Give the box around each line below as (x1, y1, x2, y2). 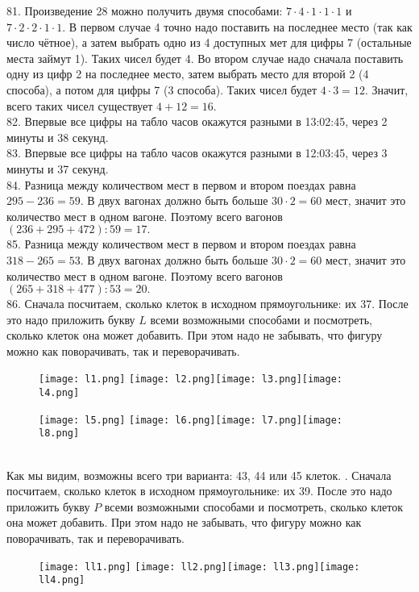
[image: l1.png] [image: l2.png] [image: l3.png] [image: (39, 373, 342, 386)
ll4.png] (39, 574, 85, 586)
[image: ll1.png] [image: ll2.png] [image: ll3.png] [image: (39, 561, 360, 573)
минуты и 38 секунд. (6, 128, 109, 145)
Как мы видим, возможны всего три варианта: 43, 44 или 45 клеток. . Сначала (6, 466, 392, 483)
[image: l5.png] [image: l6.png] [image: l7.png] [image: (39, 414, 342, 426)
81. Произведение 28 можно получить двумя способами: (6, 2, 283, 19)
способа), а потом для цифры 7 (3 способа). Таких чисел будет (6, 81, 317, 98)
